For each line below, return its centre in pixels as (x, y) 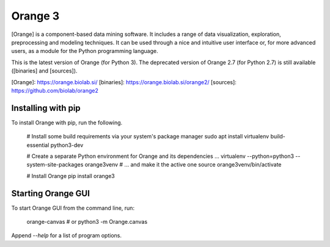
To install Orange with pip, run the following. (67, 123)
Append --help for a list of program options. (67, 235)
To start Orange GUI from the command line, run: (73, 208)
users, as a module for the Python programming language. (85, 51)
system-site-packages (55, 165)
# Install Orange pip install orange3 (71, 176)
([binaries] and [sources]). (44, 71)
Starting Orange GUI (50, 193)
